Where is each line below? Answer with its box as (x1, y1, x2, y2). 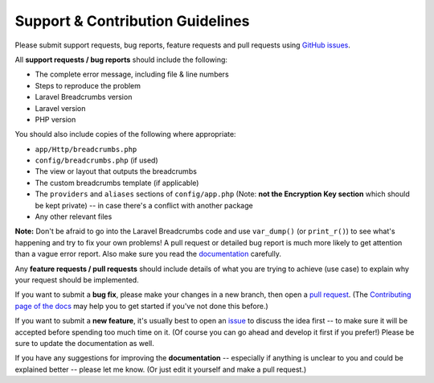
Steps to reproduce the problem (35, 80, 141, 90)
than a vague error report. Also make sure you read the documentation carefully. (14, 249, 281, 259)
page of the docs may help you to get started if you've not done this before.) (14, 301, 268, 311)
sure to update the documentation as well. (14, 338, 154, 348)
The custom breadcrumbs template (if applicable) (35, 178, 199, 187)
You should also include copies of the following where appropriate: (14, 130, 236, 139)
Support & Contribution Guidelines (14, 12, 250, 30)
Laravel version (35, 103, 86, 113)
